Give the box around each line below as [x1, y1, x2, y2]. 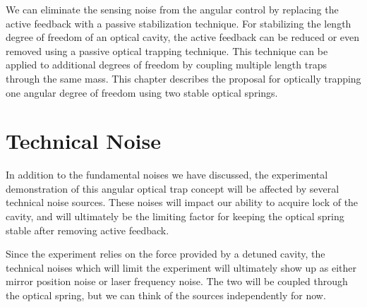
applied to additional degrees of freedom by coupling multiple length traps [6, 57, 327, 72]
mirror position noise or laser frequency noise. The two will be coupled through [6, 274, 348, 289]
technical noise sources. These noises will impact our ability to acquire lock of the [6, 195, 359, 210]
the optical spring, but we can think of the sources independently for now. [6, 288, 326, 303]
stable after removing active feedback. [6, 222, 169, 237]
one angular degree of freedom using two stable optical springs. [6, 85, 278, 100]
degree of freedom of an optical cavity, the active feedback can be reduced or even [6, 30, 360, 44]
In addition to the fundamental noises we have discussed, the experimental [6, 167, 328, 182]
